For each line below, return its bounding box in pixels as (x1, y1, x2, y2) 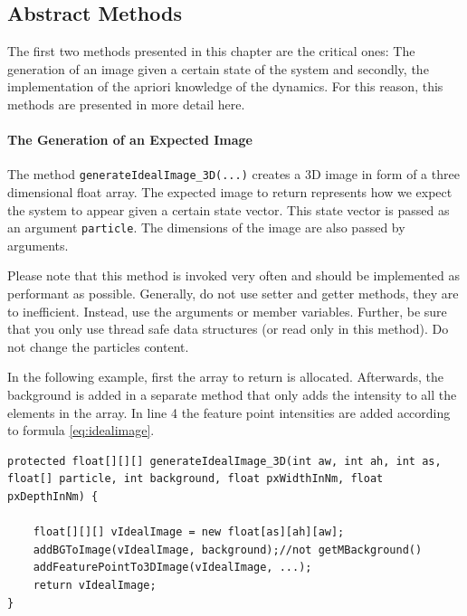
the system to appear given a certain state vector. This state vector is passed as (7, 200, 450, 219)
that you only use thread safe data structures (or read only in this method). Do (7, 319, 449, 338)
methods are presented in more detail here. (7, 94, 245, 113)
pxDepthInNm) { (7, 490, 99, 503)
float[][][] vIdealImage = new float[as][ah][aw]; (33, 526, 345, 539)
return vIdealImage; (33, 578, 157, 592)
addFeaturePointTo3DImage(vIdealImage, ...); (33, 561, 312, 574)
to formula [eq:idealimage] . (7, 421, 155, 440)
